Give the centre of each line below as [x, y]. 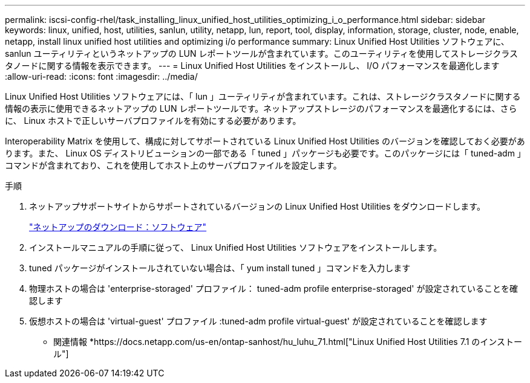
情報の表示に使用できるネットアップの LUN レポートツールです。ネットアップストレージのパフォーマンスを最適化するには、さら [261, 108]
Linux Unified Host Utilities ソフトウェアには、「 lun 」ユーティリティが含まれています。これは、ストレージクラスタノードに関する [263, 96]
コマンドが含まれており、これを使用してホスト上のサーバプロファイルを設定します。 [173, 165]
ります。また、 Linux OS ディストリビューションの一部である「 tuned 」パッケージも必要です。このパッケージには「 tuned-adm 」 [263, 153]
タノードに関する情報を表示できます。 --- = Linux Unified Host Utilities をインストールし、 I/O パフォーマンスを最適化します [252, 66]
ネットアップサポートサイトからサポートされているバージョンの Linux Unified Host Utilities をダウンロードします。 [257, 206]
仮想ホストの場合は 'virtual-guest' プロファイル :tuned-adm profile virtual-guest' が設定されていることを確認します [258, 321]
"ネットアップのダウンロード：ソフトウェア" [118, 227]
